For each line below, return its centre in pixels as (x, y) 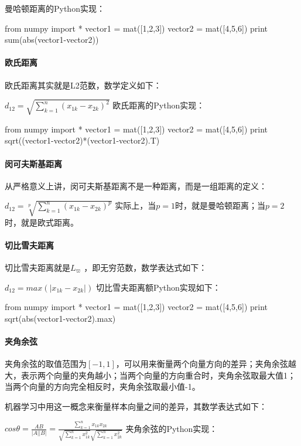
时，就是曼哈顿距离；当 (220, 205)
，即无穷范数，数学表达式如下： (146, 267)
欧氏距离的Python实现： (159, 105)
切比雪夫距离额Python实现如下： (158, 287)
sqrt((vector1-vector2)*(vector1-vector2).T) (82, 140)
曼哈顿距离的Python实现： (55, 8)
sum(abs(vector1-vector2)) (52, 40)
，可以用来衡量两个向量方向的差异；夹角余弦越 (206, 364)
